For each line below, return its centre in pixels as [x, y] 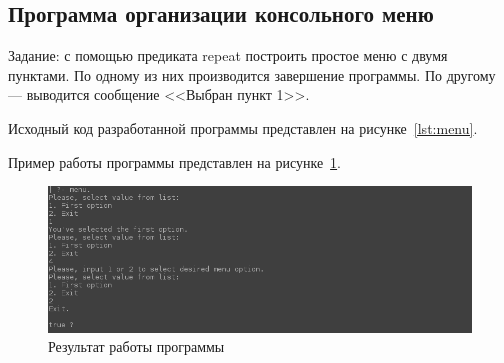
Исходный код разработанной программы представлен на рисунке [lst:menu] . [243, 127]
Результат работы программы [136, 346]
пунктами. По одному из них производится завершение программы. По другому [252, 74]
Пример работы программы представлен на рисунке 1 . [175, 161]
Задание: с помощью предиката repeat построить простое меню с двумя [228, 55]
